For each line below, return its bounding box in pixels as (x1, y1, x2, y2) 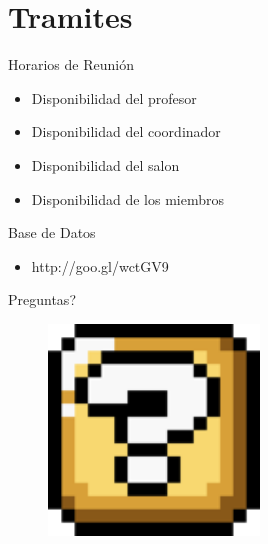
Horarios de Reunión (8, 54, 134, 75)
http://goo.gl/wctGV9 (31, 255, 169, 276)
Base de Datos (8, 222, 96, 243)
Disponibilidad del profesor (31, 87, 197, 108)
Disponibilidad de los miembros (31, 188, 225, 209)
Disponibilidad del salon (31, 154, 180, 175)
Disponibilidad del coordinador (31, 121, 221, 142)
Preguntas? (8, 289, 76, 310)
